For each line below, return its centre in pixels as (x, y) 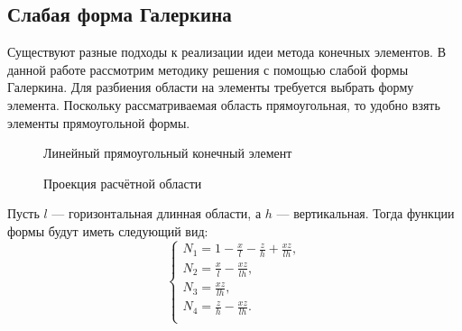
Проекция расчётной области (123, 183)
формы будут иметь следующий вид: (108, 230)
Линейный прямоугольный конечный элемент (168, 153)
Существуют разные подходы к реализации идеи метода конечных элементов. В (226, 52)
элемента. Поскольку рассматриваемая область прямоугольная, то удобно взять (224, 104)
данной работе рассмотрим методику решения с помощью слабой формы (208, 69)
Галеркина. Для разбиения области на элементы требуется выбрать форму (211, 87)
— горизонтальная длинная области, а (157, 213)
